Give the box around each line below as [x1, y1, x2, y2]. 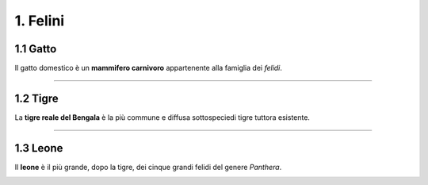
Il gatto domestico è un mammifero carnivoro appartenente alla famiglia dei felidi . [14, 64, 283, 73]
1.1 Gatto [14, 42, 57, 56]
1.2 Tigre [14, 91, 59, 105]
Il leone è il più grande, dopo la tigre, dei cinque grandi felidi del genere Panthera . [14, 162, 282, 172]
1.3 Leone [14, 141, 63, 155]
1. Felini [14, 12, 65, 29]
